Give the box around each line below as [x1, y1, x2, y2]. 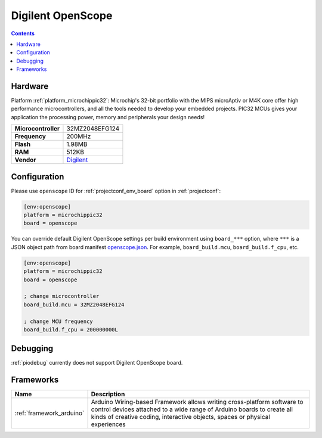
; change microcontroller [23, 293, 100, 300]
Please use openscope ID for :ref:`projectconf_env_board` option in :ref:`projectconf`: [11, 187, 221, 194]
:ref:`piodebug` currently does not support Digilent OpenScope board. [11, 359, 183, 366]
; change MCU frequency [23, 318, 94, 325]
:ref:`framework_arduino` [14, 409, 85, 417]
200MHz [66, 132, 91, 141]
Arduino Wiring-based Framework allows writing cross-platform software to [91, 398, 304, 406]
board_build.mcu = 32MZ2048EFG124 [23, 301, 125, 308]
